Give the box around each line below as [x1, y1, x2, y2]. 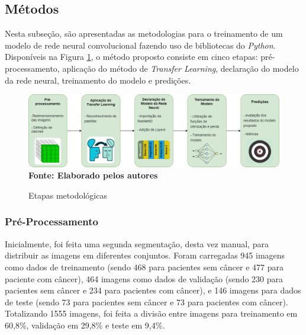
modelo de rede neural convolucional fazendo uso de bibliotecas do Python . [5, 39, 276, 51]
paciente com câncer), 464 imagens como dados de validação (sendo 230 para [5, 272, 284, 285]
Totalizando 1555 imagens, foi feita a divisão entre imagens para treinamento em [5, 307, 298, 320]
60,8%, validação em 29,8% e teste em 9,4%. [5, 318, 165, 331]
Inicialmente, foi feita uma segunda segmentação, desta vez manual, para [5, 237, 269, 250]
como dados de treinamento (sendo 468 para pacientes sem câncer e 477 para [5, 260, 284, 273]
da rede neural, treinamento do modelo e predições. [5, 74, 191, 86]
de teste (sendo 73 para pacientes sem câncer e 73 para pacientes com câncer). [5, 295, 288, 308]
